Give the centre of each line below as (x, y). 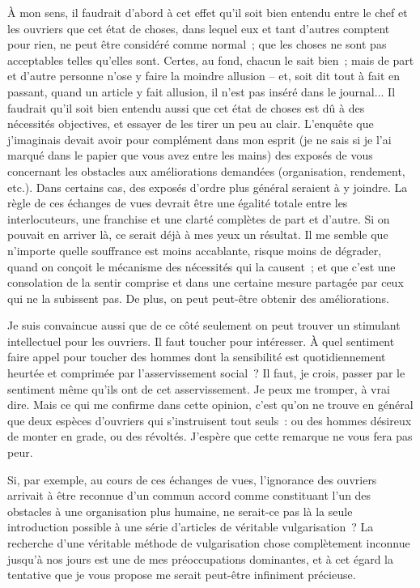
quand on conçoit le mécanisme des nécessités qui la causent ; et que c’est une (202, 266)
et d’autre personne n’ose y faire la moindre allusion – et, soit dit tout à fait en (204, 76)
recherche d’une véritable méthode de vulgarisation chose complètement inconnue (209, 543)
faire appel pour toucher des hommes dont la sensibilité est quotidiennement (197, 357)
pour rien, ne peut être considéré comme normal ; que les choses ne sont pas (197, 44)
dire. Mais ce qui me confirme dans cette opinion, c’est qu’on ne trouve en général (210, 405)
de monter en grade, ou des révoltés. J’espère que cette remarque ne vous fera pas (210, 436)
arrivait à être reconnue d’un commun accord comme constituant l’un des (189, 495)
